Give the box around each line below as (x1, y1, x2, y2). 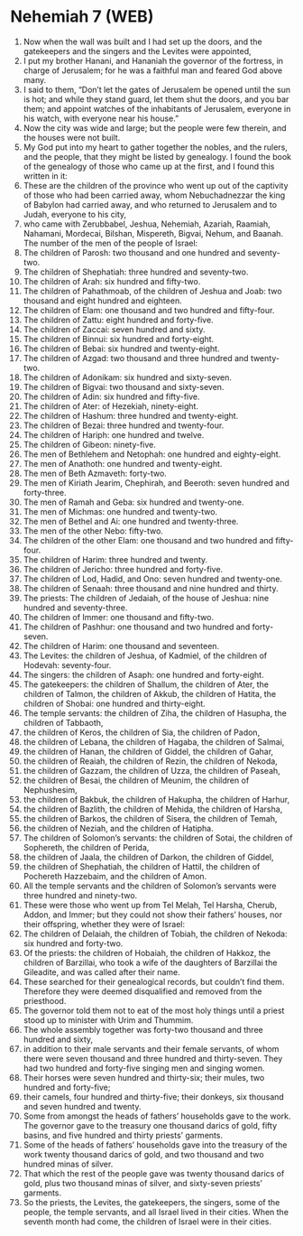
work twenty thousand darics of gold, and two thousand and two (23, 1148, 264, 1159)
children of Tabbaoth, (23, 717, 104, 728)
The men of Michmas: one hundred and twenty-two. (23, 506, 218, 516)
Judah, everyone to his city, (23, 209, 127, 219)
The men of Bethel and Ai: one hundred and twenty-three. (23, 516, 239, 526)
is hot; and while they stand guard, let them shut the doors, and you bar (23, 93, 289, 105)
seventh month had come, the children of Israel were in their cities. (23, 1216, 272, 1227)
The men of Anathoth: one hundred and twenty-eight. (23, 458, 223, 469)
